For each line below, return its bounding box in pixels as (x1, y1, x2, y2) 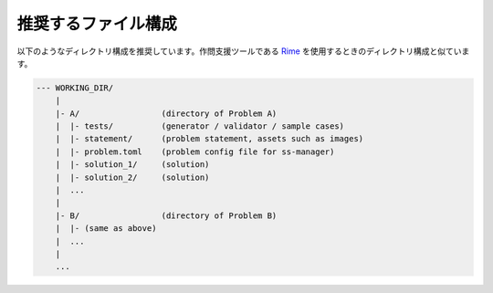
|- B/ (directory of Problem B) (55, 210, 278, 221)
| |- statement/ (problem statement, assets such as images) (55, 133, 364, 144)
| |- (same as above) (55, 224, 157, 234)
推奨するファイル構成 (16, 14, 178, 34)
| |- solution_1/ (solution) (55, 160, 210, 170)
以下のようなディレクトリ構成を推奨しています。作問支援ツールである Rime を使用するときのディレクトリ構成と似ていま (16, 46, 470, 57)
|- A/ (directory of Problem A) (55, 108, 278, 119)
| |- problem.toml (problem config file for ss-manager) (55, 146, 335, 157)
